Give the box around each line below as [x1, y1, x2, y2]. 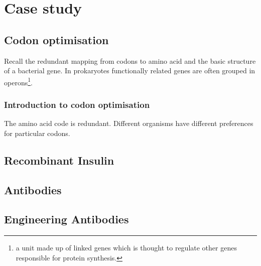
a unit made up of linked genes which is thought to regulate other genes [16, 242, 237, 253]
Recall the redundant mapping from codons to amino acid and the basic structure [4, 55, 256, 66]
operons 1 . [4, 75, 33, 87]
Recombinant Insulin [4, 152, 114, 168]
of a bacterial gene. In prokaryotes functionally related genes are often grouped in [4, 65, 255, 76]
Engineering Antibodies [4, 211, 129, 227]
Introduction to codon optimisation [4, 98, 150, 110]
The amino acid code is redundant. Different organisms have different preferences [4, 118, 253, 128]
